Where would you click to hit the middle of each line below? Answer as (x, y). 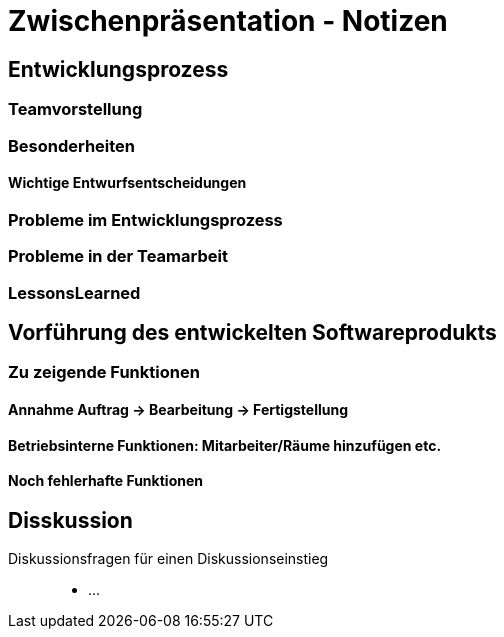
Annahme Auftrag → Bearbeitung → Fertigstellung (178, 409)
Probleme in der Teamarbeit (118, 256)
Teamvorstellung (75, 109)
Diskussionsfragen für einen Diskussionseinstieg (168, 559)
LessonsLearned (74, 292)
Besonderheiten (72, 145)
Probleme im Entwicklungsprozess (145, 219)
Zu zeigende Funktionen (104, 372)
